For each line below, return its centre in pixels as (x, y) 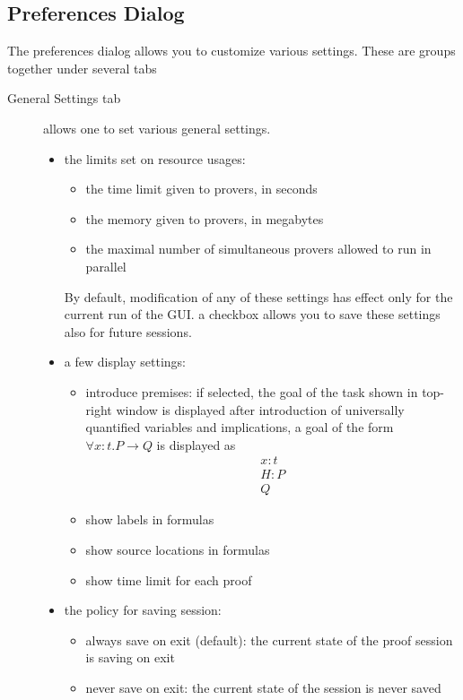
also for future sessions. (128, 331)
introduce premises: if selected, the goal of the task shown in (252, 391)
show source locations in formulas (178, 549)
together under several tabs (82, 68)
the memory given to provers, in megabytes (205, 218)
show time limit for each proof (169, 579)
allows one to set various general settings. (157, 128)
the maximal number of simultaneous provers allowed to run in (258, 249)
